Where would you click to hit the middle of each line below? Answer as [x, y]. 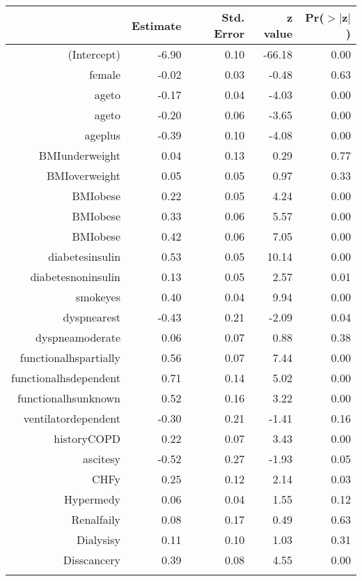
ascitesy [102, 459]
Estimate [157, 25]
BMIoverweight [84, 175]
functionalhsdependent [66, 378]
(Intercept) [94, 54]
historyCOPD [87, 438]
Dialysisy [99, 539]
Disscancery [92, 560]
